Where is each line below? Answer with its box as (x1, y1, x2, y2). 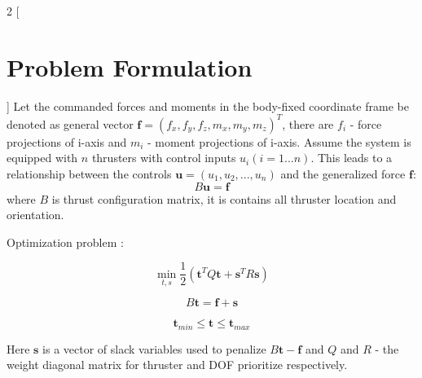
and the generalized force (280, 165, 406, 182)
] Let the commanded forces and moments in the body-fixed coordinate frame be (7, 97, 409, 114)
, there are (282, 115, 334, 132)
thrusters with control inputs (91, 149, 236, 166)
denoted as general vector (7, 115, 134, 132)
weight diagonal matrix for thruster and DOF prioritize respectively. (7, 356, 348, 373)
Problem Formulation (7, 50, 253, 83)
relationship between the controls (7, 165, 172, 182)
